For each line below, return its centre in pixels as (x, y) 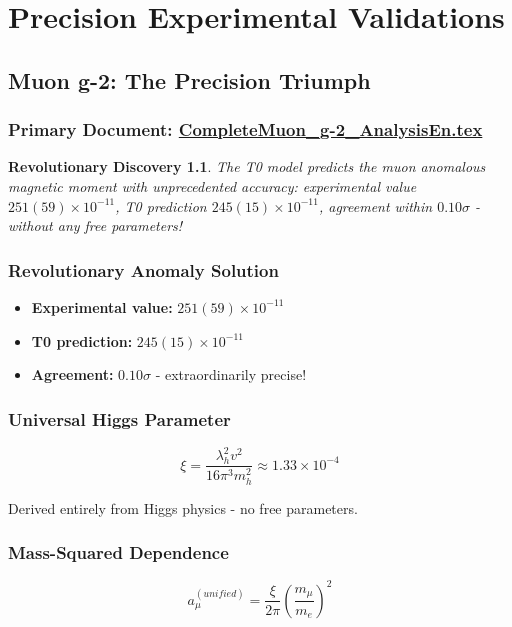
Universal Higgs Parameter (119, 418)
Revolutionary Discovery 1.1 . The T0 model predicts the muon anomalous (247, 166)
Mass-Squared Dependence (118, 552)
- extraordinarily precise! (231, 374)
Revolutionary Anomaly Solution (143, 269)
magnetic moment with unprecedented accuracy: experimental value (212, 185)
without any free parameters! (95, 225)
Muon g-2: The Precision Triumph (189, 79)
